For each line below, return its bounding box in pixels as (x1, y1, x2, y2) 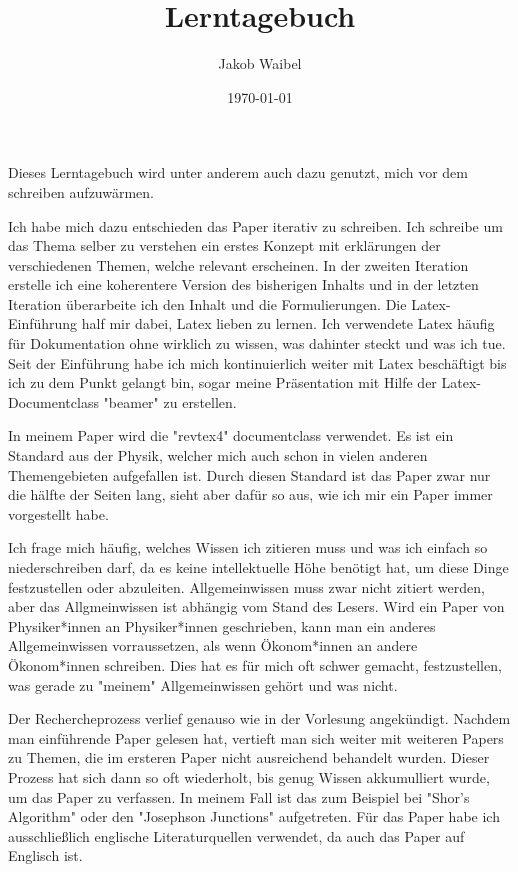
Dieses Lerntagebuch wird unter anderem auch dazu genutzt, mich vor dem (8, 162, 468, 183)
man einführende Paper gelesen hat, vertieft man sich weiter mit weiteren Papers (8, 727, 504, 748)
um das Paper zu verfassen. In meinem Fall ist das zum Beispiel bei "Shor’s (8, 786, 470, 807)
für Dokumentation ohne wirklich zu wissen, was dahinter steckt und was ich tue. (8, 333, 506, 354)
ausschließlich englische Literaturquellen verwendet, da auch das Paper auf (8, 825, 465, 846)
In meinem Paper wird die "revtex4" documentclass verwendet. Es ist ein (8, 425, 454, 446)
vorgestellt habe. (8, 503, 109, 524)
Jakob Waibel (218, 53, 302, 74)
